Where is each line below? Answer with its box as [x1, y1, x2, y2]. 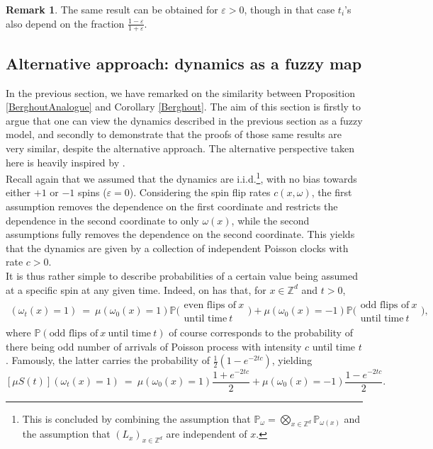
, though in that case [244, 2, 335, 16]
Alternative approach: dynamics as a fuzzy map [6, 52, 362, 74]
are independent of [166, 426, 247, 441]
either [6, 185, 31, 200]
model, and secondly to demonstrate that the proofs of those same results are [6, 127, 342, 142]
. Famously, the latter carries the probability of [6, 353, 210, 368]
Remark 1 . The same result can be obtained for [6, 2, 218, 16]
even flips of [184, 300, 237, 311]
